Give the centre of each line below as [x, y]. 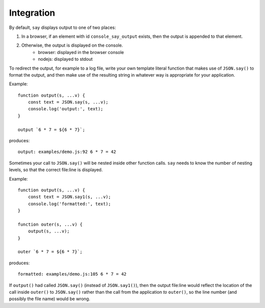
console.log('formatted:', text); [69, 204]
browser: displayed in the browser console [81, 52]
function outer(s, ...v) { [50, 224]
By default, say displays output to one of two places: [63, 27]
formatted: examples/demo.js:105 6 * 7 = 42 [72, 274]
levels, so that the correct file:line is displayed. [56, 170]
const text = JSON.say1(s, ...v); [69, 197]
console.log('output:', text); [66, 109]
